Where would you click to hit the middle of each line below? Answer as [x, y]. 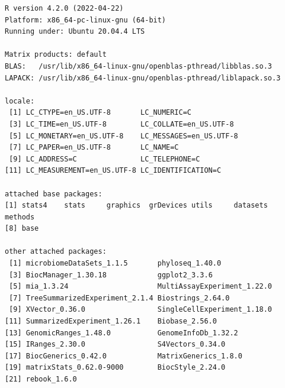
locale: [20, 101]
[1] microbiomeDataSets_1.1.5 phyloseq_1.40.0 [115, 263]
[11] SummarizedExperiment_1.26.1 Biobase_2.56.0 [111, 321]
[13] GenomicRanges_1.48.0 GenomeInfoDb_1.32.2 [121, 333]
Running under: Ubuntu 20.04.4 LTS [75, 32]
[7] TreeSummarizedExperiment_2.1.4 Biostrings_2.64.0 [119, 298]
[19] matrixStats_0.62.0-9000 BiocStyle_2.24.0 [115, 368]
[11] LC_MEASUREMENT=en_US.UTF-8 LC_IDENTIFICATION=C [113, 171]
